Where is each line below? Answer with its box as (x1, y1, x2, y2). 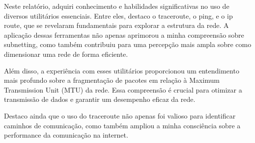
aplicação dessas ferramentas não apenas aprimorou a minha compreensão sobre (4, 29, 244, 40)
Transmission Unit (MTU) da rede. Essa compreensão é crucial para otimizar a (4, 84, 242, 95)
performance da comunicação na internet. (4, 130, 128, 140)
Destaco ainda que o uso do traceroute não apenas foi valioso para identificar (4, 110, 236, 120)
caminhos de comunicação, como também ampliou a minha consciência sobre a (4, 120, 241, 130)
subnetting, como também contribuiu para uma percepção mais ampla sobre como (4, 39, 252, 49)
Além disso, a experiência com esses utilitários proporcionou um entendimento (4, 65, 239, 75)
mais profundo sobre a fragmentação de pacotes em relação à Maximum (4, 75, 220, 85)
